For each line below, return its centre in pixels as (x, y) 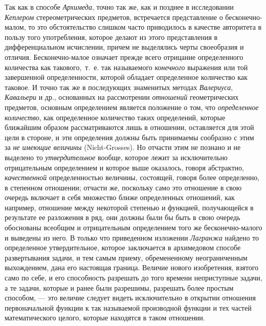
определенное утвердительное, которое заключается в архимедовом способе (123, 247)
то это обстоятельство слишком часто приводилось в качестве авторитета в (145, 27)
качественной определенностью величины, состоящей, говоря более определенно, (132, 177)
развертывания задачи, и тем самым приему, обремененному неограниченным (126, 257)
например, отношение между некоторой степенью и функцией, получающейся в (129, 207)
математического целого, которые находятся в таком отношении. (105, 318)
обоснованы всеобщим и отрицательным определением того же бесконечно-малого (134, 227)
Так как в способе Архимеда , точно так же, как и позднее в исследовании (119, 7)
